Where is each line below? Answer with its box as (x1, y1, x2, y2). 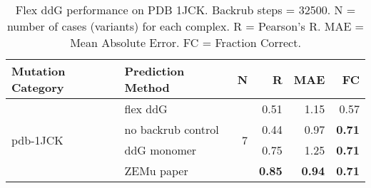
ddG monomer (124, 142, 197, 158)
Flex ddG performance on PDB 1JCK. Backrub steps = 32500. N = (15, 1, 356, 18)
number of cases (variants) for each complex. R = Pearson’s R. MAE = (6, 18, 365, 34)
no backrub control (124, 121, 219, 137)
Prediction (124, 63, 185, 79)
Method (124, 79, 170, 95)
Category (11, 79, 64, 95)
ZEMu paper (124, 162, 188, 179)
